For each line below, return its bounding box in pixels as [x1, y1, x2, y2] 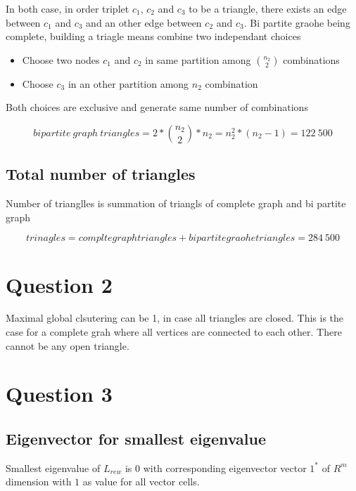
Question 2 [6, 270, 113, 299]
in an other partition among [68, 76, 189, 91]
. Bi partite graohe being [243, 15, 350, 30]
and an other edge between [86, 15, 202, 30]
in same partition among [145, 52, 251, 67]
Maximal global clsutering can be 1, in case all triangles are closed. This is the [6, 310, 344, 325]
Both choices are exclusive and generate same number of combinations [6, 100, 308, 114]
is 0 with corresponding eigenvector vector [125, 460, 307, 475]
